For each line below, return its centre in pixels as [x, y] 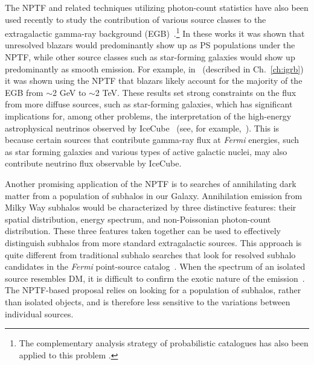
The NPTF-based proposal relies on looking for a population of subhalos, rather [153, 290]
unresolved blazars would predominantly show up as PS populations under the [150, 45]
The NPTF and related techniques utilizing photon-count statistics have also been [157, 7]
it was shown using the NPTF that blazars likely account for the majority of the [154, 81]
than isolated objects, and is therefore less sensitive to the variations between [148, 301]
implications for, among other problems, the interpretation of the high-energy [148, 116]
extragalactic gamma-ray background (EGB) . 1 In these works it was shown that [155, 32]
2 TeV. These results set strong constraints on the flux [196, 92]
